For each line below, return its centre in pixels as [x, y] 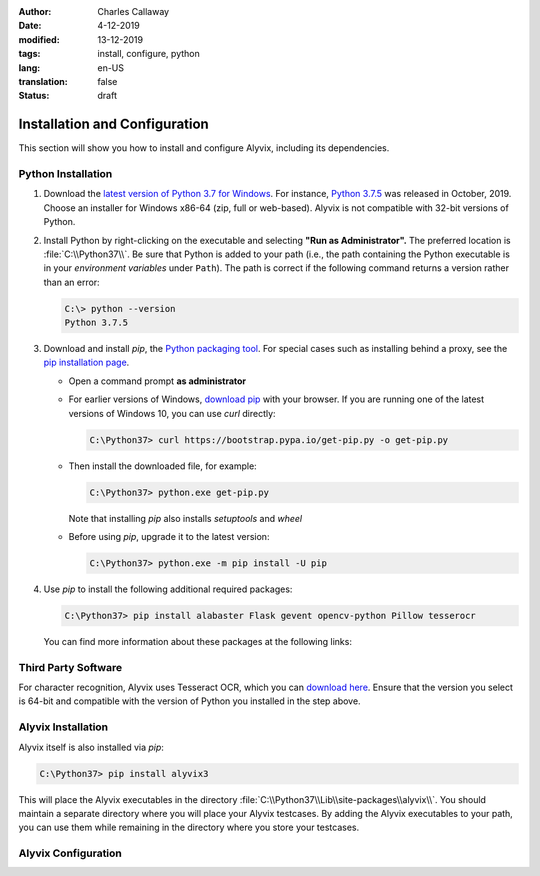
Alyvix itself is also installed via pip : [91, 747]
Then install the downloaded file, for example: [162, 466]
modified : [39, 39]
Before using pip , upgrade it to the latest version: [169, 536]
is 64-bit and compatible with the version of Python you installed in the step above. [189, 701]
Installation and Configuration [113, 124]
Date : [30, 26]
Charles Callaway [133, 11]
